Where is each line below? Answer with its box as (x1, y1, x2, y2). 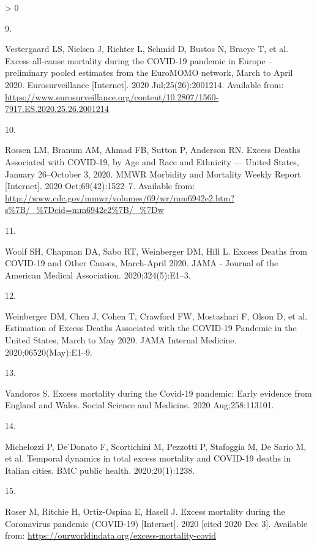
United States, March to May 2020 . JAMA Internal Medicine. (5, 334, 237, 346)
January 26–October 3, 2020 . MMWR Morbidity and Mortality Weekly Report (5, 167, 301, 180)
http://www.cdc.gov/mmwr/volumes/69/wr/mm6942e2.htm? (5, 191, 235, 204)
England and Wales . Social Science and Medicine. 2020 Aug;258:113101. (5, 398, 274, 411)
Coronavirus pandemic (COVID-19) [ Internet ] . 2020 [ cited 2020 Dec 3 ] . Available (5, 517, 308, 529)
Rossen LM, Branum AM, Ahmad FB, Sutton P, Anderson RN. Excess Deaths (5, 143, 300, 156)
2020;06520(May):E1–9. (5, 345, 92, 358)
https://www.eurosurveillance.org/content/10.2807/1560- (5, 90, 219, 103)
